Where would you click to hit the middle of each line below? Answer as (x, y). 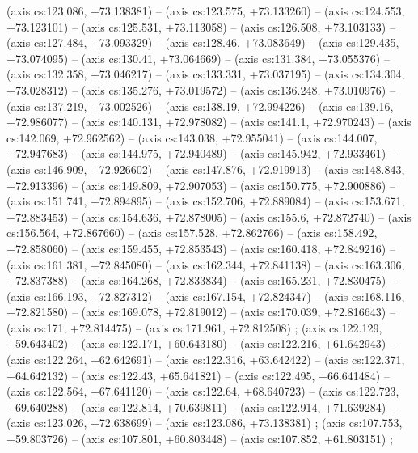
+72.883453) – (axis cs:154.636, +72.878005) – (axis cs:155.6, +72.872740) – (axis (209, 216)
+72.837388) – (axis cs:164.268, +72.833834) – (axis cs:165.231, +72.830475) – (201, 280)
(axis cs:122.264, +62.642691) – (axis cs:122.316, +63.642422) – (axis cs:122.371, (206, 360)
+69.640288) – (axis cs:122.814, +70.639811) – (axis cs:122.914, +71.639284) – (201, 406)
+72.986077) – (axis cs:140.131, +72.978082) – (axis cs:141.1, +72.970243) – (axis (209, 122)
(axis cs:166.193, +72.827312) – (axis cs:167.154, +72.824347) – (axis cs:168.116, (206, 296)
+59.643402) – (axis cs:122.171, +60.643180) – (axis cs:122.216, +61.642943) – (201, 343)
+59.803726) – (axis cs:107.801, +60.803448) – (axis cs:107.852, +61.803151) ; (200, 439)
